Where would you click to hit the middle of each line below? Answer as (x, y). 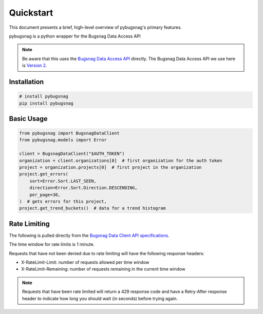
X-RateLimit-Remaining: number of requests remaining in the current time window (103, 269)
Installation (26, 82)
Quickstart (31, 13)
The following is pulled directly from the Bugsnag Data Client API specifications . (89, 235)
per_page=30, (45, 195)
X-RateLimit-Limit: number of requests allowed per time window (85, 262)
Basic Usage (28, 119)
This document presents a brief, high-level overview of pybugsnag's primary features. (95, 27)
